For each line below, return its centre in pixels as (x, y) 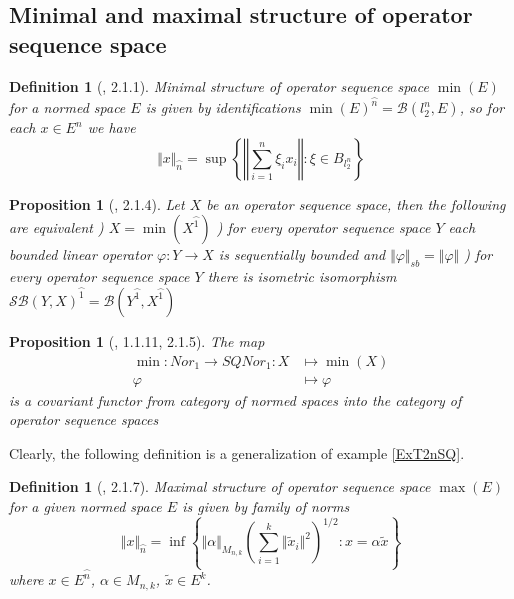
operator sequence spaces (84, 419)
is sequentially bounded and (302, 254)
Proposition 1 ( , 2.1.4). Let (97, 203)
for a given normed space (85, 505)
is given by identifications (223, 107)
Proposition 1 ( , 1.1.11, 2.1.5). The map (137, 340)
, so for (482, 107)
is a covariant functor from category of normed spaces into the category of (235, 399)
